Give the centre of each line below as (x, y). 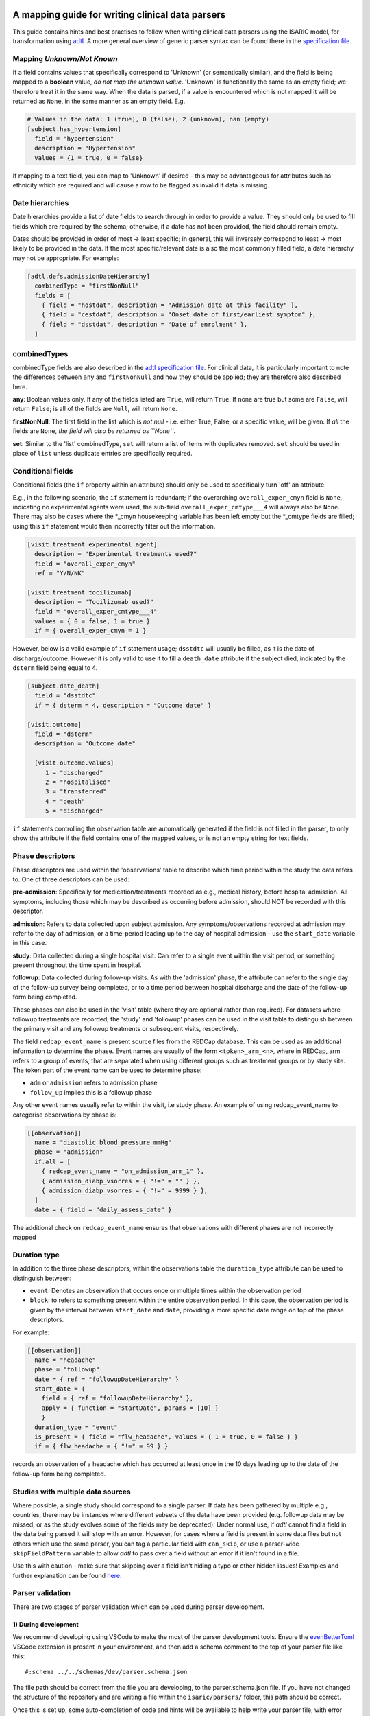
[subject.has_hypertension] (74, 129)
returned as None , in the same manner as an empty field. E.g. (99, 101)
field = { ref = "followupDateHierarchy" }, (118, 1398)
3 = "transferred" (76, 792)
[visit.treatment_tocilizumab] (80, 592)
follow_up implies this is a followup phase (91, 1092)
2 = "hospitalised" (78, 782)
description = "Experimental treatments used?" (116, 554)
